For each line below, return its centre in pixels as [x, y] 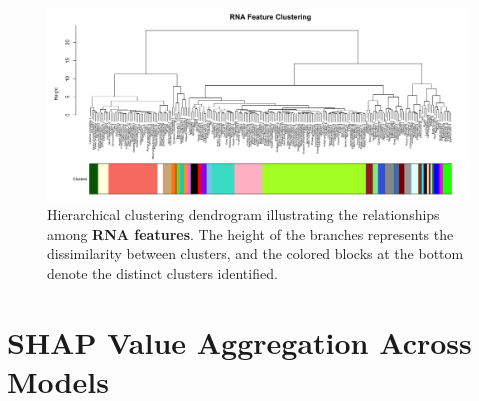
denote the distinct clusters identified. [162, 272]
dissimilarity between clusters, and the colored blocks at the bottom [255, 253]
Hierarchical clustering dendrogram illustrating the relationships [243, 214]
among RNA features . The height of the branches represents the [250, 233]
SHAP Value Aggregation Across [239, 341]
